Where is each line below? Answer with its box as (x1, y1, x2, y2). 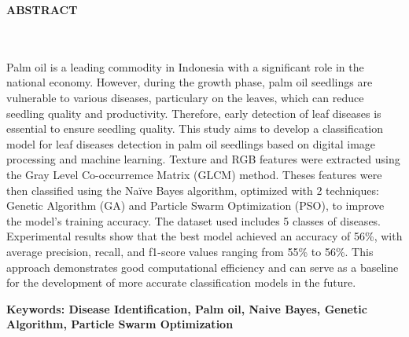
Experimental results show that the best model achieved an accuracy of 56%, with (6, 228, 403, 244)
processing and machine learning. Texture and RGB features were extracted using (6, 151, 400, 167)
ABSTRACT (6, 2, 78, 17)
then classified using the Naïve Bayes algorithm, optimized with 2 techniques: (6, 181, 379, 198)
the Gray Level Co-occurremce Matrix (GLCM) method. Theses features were (6, 166, 382, 182)
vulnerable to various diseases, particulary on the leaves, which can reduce (6, 89, 364, 105)
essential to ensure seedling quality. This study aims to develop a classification (6, 120, 384, 137)
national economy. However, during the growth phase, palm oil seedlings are (6, 74, 373, 90)
